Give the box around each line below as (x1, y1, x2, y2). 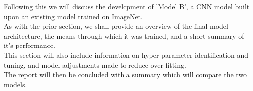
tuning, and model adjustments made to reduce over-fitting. (4, 59, 186, 70)
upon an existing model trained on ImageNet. (4, 11, 143, 21)
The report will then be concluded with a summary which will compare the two (4, 69, 247, 80)
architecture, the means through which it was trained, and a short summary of (4, 30, 244, 41)
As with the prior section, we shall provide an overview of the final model (4, 21, 228, 31)
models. (4, 79, 27, 89)
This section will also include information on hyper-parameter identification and (4, 49, 249, 60)
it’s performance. (4, 40, 55, 50)
